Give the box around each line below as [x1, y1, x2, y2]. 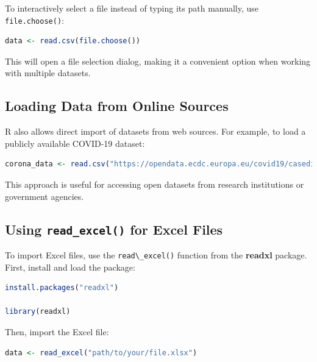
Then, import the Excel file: [5, 325, 109, 338]
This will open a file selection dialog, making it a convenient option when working [5, 54, 311, 67]
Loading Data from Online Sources [5, 96, 229, 115]
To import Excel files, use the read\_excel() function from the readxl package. [5, 248, 307, 261]
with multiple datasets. [5, 66, 91, 79]
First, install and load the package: [5, 260, 135, 273]
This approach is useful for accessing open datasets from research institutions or [5, 178, 304, 191]
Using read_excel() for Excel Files [5, 219, 223, 238]
